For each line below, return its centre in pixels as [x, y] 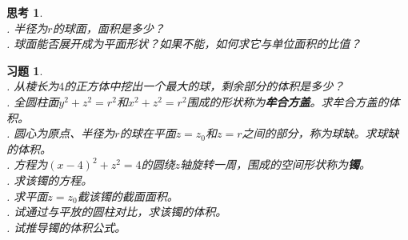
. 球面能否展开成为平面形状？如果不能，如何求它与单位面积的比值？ [184, 44]
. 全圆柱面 [33, 101]
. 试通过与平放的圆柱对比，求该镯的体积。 [117, 212]
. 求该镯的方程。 [50, 180]
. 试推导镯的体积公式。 [66, 227]
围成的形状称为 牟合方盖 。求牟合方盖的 [288, 101]
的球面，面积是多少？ [108, 28]
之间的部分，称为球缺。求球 [315, 133]
